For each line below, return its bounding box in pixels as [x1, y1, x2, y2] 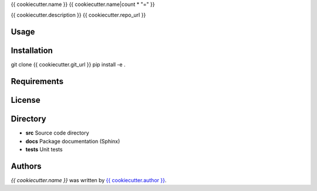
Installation [11, 46, 53, 56]
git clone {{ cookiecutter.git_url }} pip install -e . [11, 61, 126, 68]
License [11, 95, 41, 105]
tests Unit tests [25, 146, 63, 153]
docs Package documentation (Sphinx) [25, 138, 120, 145]
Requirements [11, 76, 64, 86]
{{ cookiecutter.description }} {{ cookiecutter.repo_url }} [11, 12, 146, 19]
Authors [11, 161, 42, 171]
